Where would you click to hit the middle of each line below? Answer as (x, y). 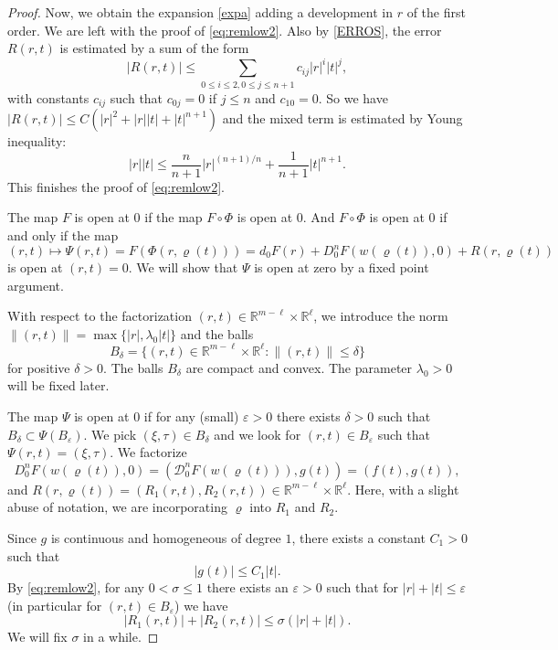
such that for (363, 587)
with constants (48, 97)
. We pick (110, 434)
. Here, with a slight (403, 489)
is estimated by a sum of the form (154, 48)
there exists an (247, 587)
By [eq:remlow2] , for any (76, 587)
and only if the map (63, 234)
